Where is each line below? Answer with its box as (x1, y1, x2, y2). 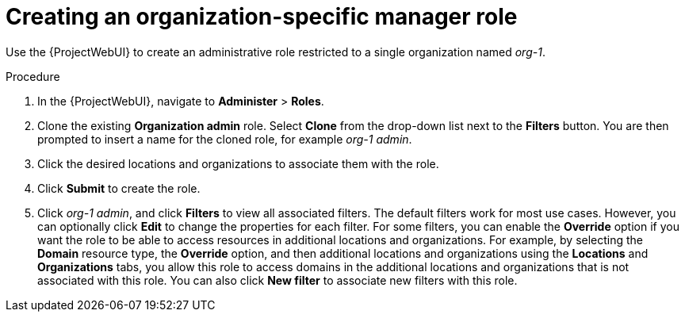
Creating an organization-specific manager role (6, 3, 518, 30)
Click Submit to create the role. (37, 181, 201, 195)
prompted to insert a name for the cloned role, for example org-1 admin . (37, 132, 412, 146)
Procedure (6, 69, 60, 83)
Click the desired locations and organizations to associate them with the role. (37, 156, 439, 170)
